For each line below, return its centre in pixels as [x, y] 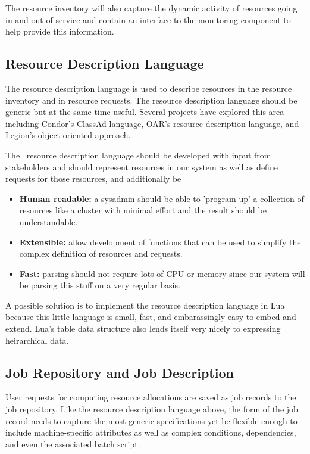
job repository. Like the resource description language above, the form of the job [152, 409]
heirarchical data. [37, 340]
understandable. [48, 221]
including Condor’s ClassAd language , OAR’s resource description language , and [152, 123]
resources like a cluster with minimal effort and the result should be [143, 210]
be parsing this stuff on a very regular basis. [100, 285]
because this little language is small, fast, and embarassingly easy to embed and [151, 317]
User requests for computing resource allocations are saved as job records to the [151, 397]
